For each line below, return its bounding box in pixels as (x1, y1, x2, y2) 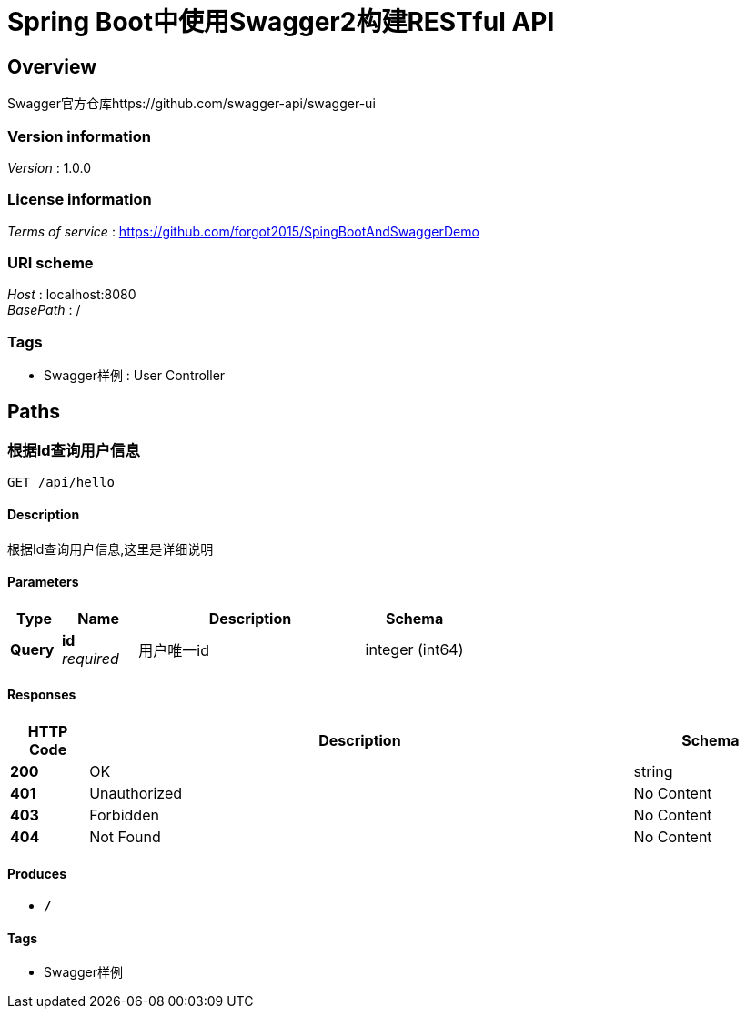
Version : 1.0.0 (7, 159, 92, 176)
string (633, 762, 673, 781)
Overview (7, 55, 97, 78)
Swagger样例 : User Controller (44, 367, 226, 384)
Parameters (7, 574, 79, 590)
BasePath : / (7, 302, 81, 318)
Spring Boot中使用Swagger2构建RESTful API (7, 6, 555, 37)
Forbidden (89, 806, 159, 825)
